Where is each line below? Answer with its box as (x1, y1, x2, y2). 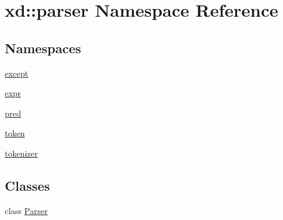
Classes (5, 176, 50, 194)
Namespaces (5, 38, 81, 57)
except (5, 66, 29, 79)
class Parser (5, 204, 48, 216)
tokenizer (5, 146, 38, 159)
